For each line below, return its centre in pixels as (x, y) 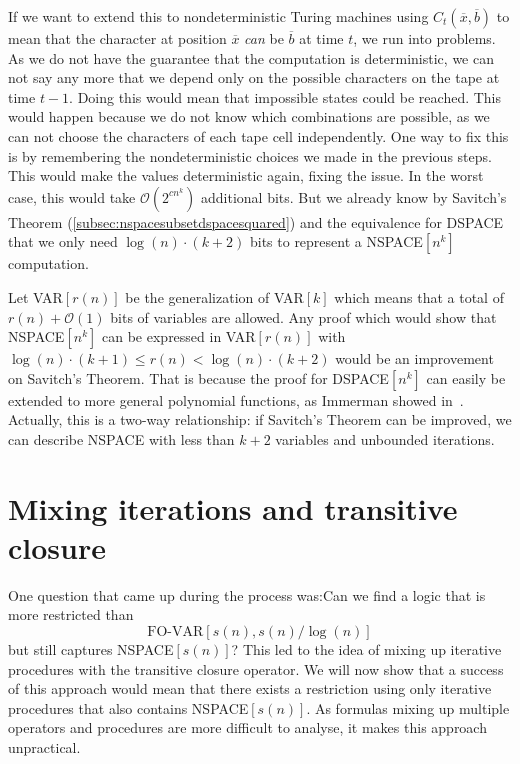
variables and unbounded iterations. (385, 438)
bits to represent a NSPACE (336, 241)
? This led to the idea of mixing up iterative (366, 649)
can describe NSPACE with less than (121, 438)
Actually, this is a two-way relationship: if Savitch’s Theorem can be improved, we (260, 419)
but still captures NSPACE (91, 649)
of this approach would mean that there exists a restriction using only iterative (250, 688)
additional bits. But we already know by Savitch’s (354, 196)
